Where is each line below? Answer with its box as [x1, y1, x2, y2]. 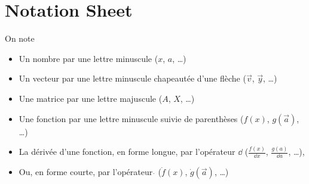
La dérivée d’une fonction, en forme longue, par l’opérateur [19, 145, 235, 158]
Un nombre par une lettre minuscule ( [19, 52, 158, 64]
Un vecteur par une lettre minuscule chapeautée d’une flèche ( [19, 72, 246, 85]
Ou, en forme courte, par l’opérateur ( [19, 166, 162, 178]
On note [5, 32, 35, 45]
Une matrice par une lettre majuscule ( [19, 92, 163, 104]
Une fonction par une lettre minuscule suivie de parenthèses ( [19, 112, 244, 124]
